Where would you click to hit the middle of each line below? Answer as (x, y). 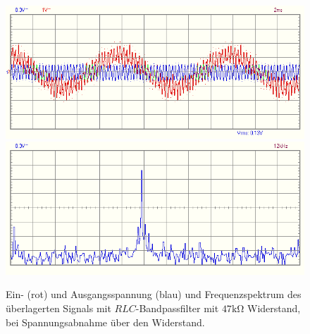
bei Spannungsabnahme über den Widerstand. (105, 322)
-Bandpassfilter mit (177, 308)
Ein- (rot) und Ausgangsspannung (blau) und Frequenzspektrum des (154, 294)
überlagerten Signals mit (58, 308)
